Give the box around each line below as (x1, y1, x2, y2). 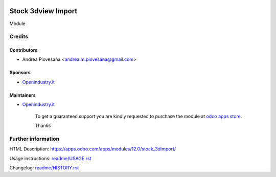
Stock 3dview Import (9, 7, 78, 15)
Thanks (35, 123, 51, 129)
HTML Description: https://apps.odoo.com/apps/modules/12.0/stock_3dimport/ (9, 146, 176, 152)
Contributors (9, 47, 38, 53)
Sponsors (9, 70, 31, 76)
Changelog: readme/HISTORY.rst (9, 164, 79, 171)
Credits (9, 33, 28, 40)
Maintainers (9, 92, 36, 98)
